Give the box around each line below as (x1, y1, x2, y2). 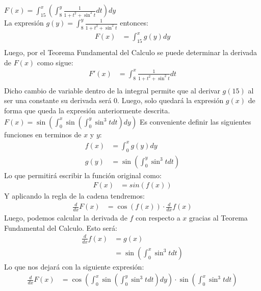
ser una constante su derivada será (4, 95, 112, 106)
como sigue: (37, 57, 73, 67)
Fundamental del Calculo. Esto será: (4, 222, 117, 233)
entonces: (120, 17, 148, 28)
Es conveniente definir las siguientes (139, 116, 251, 127)
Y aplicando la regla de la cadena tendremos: (4, 190, 145, 201)
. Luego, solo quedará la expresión (117, 95, 224, 106)
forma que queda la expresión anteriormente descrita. (4, 105, 170, 116)
